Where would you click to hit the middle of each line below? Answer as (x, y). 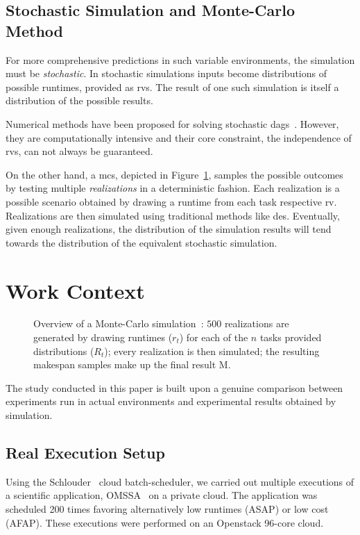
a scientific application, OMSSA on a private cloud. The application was (162, 495)
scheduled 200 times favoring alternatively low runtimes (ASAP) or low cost (167, 508)
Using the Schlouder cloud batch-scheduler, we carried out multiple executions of (180, 481)
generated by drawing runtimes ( (103, 337)
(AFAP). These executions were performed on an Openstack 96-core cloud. (165, 522)
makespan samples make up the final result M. (132, 364)
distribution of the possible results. (79, 100)
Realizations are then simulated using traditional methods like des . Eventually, (173, 215)
